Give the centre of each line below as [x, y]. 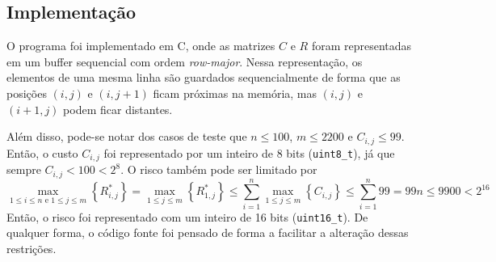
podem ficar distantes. [118, 109]
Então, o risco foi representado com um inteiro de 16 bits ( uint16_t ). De [187, 216]
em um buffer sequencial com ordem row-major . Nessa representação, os [185, 61]
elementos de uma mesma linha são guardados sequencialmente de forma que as [204, 77]
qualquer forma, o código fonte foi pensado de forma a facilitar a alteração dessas [208, 232]
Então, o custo [42, 152]
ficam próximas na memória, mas [235, 93]
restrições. [32, 248]
